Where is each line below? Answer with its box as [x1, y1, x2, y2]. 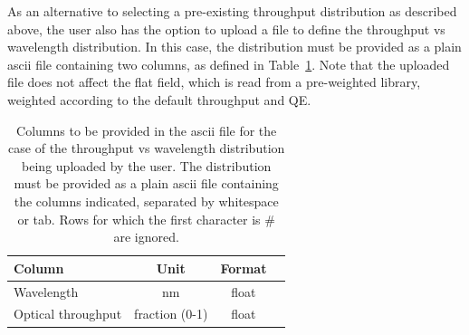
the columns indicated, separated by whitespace [14, 191, 279, 210]
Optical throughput [14, 304, 122, 323]
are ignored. [113, 227, 179, 246]
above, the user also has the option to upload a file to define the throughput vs [7, 19, 445, 38]
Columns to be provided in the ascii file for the [16, 120, 277, 139]
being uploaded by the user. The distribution [22, 156, 272, 175]
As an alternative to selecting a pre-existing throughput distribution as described [7, 2, 457, 20]
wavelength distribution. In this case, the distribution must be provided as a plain [7, 37, 462, 56]
